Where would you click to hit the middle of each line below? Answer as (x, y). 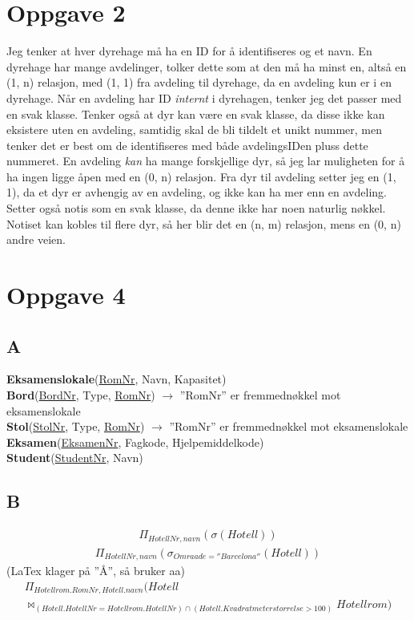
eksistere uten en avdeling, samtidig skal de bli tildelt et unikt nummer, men (194, 130)
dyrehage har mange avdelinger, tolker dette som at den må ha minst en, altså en (207, 66)
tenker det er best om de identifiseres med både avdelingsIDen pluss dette (187, 145)
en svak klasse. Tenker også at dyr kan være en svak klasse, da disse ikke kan (196, 113)
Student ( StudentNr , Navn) (75, 458)
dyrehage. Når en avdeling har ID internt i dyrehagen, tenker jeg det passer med (204, 97)
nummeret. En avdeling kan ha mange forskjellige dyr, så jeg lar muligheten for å (206, 161)
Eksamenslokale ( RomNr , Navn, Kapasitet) (117, 379)
